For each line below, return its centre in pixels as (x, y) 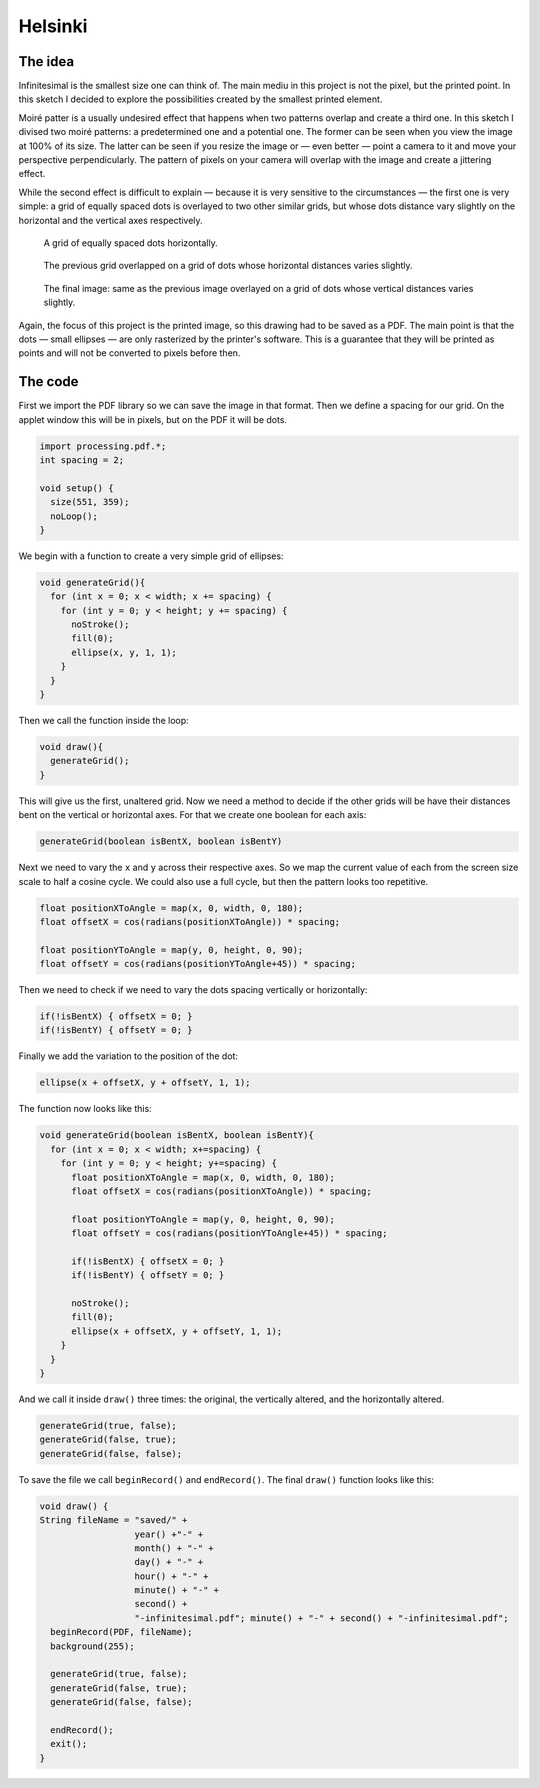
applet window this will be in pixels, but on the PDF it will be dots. (153, 419)
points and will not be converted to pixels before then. (129, 353)
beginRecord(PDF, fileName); (122, 1632)
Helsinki (53, 26)
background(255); (92, 1646)
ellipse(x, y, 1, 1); (124, 652)
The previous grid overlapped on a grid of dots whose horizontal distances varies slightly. (228, 266)
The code (48, 381)
